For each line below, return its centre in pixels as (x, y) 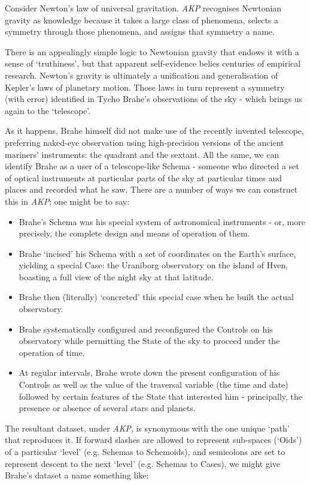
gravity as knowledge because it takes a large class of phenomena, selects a (142, 20)
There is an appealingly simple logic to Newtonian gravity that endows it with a (152, 51)
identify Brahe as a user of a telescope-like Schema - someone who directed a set (152, 166)
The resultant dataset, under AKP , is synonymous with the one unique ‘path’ (147, 428)
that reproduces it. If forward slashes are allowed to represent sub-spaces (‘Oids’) (154, 440)
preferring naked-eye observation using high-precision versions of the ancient (145, 142)
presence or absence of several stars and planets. (107, 408)
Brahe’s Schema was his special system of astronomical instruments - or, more (162, 221)
